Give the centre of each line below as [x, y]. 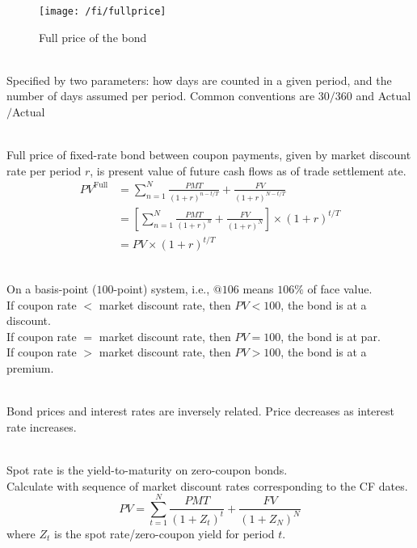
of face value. [340, 288]
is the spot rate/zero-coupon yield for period [164, 533]
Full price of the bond [93, 37]
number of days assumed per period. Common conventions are [161, 96]
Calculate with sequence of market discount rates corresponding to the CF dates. [207, 485]
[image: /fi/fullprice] [103, 11]
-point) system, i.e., [162, 288]
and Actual [383, 96]
